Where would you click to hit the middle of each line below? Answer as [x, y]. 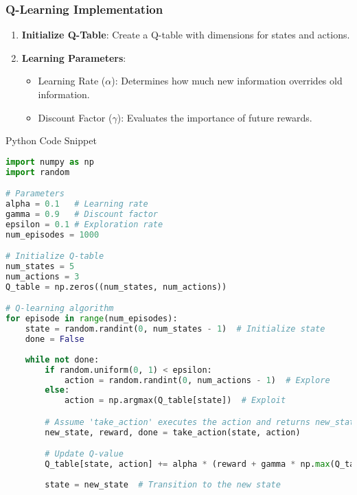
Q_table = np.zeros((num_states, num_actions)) [116, 287]
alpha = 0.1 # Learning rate [77, 204]
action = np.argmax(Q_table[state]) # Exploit [175, 401]
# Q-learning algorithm [60, 309]
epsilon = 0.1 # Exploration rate [84, 224]
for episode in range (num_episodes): [92, 319]
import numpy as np [50, 162]
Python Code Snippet [51, 140]
